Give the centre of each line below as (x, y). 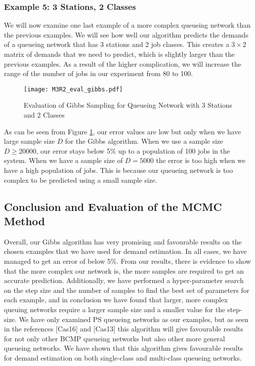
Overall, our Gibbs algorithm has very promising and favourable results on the (123, 241)
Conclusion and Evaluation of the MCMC (113, 206)
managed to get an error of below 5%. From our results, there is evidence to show (127, 261)
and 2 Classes (44, 115)
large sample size (29, 141)
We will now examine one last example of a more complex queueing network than (127, 25)
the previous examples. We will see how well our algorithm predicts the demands (126, 34)
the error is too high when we (201, 160)
